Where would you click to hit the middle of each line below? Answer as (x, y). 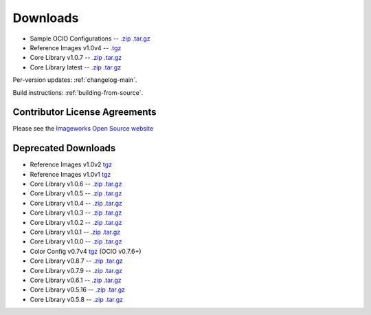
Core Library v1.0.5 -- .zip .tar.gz (76, 193)
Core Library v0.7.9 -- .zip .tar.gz (76, 270)
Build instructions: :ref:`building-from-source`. (78, 92)
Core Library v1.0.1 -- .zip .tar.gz (75, 232)
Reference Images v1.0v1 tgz (70, 174)
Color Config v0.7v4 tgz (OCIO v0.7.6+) (86, 251)
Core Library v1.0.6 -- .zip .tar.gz (76, 184)
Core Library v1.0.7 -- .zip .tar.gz (76, 58)
